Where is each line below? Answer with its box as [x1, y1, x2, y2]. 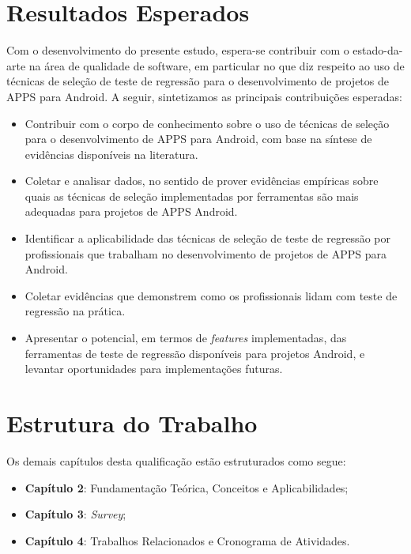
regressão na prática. [25, 303, 126, 319]
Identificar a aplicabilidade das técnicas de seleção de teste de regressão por [25, 230, 390, 247]
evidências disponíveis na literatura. [25, 145, 198, 162]
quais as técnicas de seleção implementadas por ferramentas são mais [25, 187, 359, 204]
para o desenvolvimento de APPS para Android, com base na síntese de [25, 130, 372, 147]
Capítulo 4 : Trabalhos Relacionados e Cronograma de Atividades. [25, 532, 350, 548]
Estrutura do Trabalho [6, 407, 258, 439]
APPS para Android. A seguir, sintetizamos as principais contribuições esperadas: [6, 88, 402, 104]
